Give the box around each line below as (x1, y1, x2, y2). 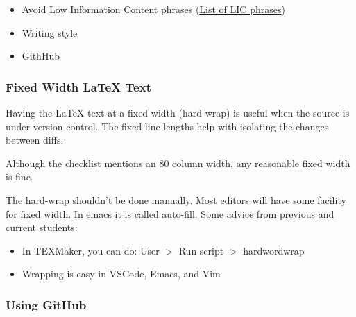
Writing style (22, 25, 78, 40)
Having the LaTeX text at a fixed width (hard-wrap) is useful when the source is (6, 105, 350, 119)
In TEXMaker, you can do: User (22, 243, 160, 257)
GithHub (22, 49, 60, 63)
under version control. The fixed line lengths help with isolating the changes (6, 119, 329, 133)
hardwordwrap (243, 243, 305, 257)
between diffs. (6, 132, 64, 147)
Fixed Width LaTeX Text (6, 78, 151, 95)
